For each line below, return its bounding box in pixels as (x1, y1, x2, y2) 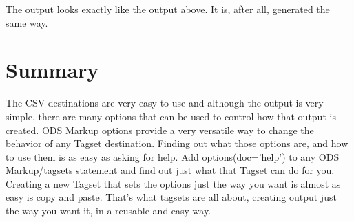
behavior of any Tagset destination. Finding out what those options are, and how (6, 136, 348, 151)
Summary (6, 56, 99, 84)
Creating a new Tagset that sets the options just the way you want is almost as (6, 176, 341, 190)
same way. (6, 15, 48, 30)
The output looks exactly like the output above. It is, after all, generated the (6, 2, 330, 16)
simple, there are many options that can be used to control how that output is (6, 109, 336, 123)
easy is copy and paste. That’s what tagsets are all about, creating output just (6, 190, 337, 204)
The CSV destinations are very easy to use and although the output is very (6, 96, 324, 110)
